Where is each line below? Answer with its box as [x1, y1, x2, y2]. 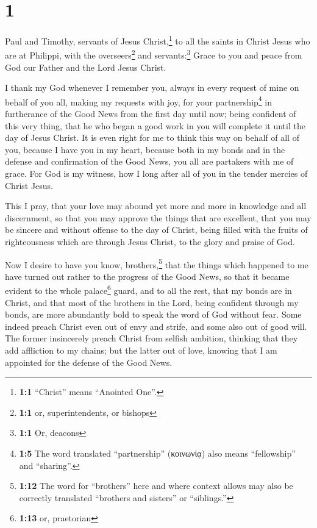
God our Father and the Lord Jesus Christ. [5, 60, 166, 73]
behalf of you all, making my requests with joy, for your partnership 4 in [5, 93, 272, 108]
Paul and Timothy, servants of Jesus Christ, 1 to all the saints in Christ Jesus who [5, 33, 310, 47]
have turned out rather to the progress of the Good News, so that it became [5, 269, 290, 282]
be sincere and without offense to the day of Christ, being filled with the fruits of [5, 223, 308, 236]
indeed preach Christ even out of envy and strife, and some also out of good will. [5, 319, 307, 332]
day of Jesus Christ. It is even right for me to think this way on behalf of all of [5, 131, 299, 144]
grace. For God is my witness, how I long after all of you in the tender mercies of [5, 167, 308, 180]
